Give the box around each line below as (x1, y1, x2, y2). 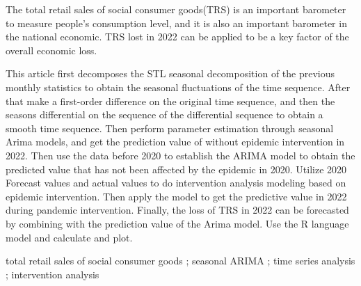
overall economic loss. (6, 42, 97, 57)
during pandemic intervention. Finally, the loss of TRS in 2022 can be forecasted (6, 202, 349, 217)
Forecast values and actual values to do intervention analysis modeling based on (6, 175, 346, 190)
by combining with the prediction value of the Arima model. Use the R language (6, 216, 349, 230)
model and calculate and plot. (6, 230, 133, 244)
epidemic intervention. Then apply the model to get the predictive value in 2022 (6, 189, 347, 203)
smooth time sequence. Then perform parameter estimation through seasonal (6, 120, 334, 135)
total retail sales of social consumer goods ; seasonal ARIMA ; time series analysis (6, 253, 355, 268)
